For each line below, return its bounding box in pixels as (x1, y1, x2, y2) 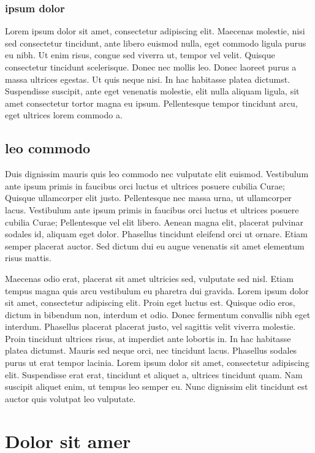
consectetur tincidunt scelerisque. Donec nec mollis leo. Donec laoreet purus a (5, 61, 297, 73)
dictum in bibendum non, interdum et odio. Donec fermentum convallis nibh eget (5, 308, 311, 321)
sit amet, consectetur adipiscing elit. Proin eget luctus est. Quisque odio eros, (5, 296, 295, 309)
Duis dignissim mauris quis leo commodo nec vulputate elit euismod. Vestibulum (5, 167, 309, 180)
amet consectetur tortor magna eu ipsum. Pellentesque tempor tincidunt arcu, (5, 96, 298, 109)
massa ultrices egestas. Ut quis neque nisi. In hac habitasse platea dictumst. (5, 72, 290, 85)
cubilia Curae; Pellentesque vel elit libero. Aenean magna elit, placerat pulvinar (5, 215, 303, 228)
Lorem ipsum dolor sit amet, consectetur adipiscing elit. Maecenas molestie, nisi (5, 25, 305, 37)
